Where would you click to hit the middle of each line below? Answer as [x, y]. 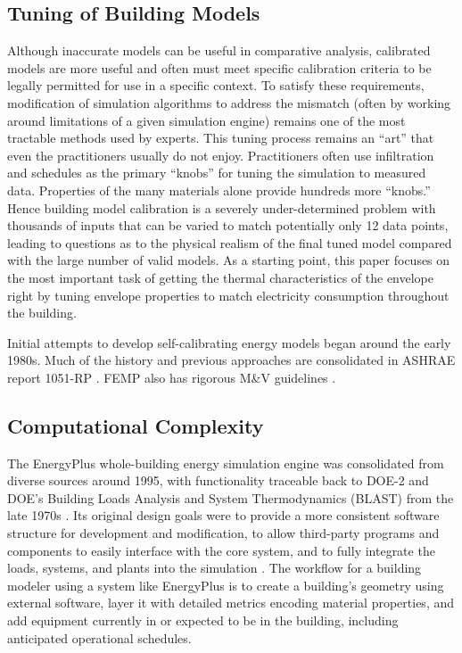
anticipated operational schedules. [99, 637]
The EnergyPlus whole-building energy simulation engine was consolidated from [226, 463]
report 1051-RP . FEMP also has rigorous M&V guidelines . [172, 377]
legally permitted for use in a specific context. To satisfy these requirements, [216, 85]
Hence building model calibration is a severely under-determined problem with [222, 207]
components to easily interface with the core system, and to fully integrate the [221, 550]
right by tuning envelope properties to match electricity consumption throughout [228, 295]
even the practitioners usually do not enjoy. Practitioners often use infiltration [221, 155]
